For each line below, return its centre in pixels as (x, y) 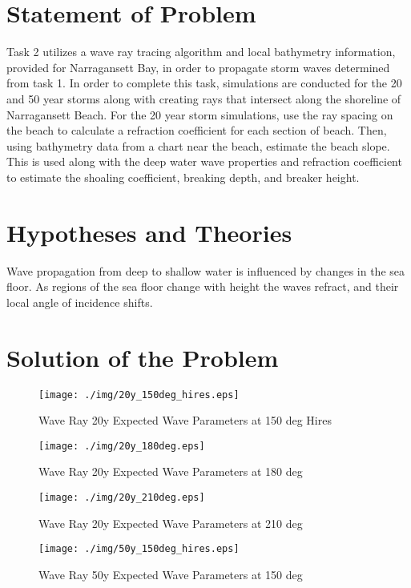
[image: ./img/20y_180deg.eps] (122, 446)
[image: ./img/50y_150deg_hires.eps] (139, 549)
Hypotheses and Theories (149, 232)
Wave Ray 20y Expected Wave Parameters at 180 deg (171, 471)
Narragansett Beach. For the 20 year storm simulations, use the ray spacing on (200, 114)
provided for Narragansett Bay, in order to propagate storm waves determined (198, 67)
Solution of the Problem (143, 357)
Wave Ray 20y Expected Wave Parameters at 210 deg (171, 523)
